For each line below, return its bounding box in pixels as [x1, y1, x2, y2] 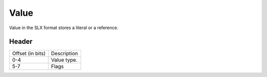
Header [9, 38, 33, 46]
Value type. [51, 57, 78, 64]
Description [51, 50, 78, 57]
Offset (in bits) [12, 50, 46, 57]
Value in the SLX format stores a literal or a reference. [9, 25, 119, 31]
